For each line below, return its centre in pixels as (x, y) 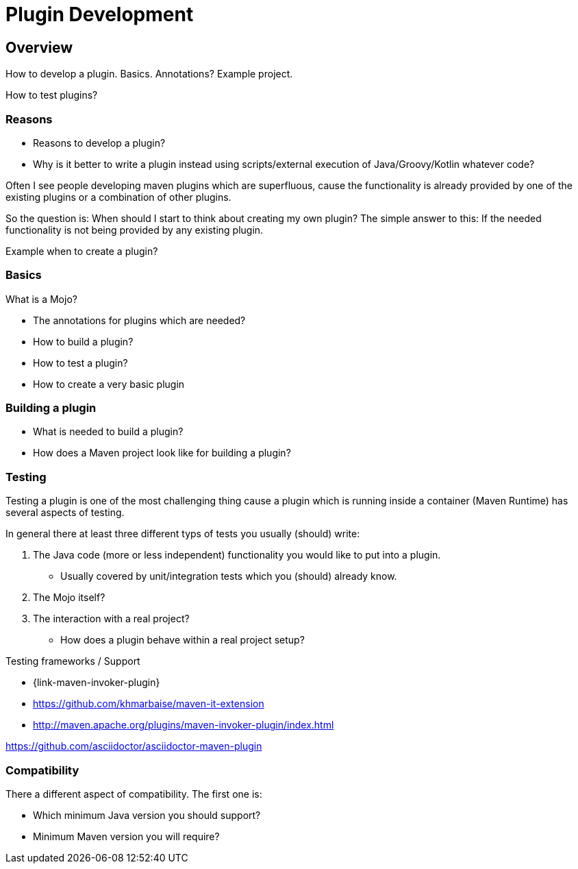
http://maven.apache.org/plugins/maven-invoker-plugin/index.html (184, 725)
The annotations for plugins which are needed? (139, 320)
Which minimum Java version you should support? (147, 815)
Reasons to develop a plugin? (99, 143)
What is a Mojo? (41, 299)
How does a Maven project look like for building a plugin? (162, 453)
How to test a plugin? (80, 363)
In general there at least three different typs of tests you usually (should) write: (183, 534)
